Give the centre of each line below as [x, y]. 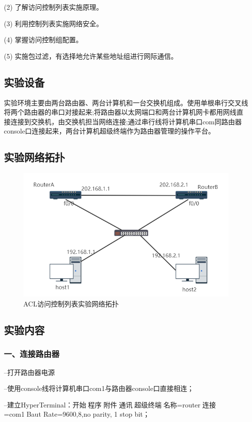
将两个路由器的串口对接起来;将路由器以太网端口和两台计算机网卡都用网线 [120, 112]
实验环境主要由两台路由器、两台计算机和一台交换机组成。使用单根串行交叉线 [126, 102]
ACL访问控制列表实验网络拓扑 [71, 303]
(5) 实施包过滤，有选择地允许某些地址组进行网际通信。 [91, 56]
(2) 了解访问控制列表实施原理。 [54, 7]
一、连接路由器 [32, 354]
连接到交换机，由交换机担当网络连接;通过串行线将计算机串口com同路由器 [126, 121]
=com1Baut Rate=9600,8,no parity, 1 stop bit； [77, 414]
